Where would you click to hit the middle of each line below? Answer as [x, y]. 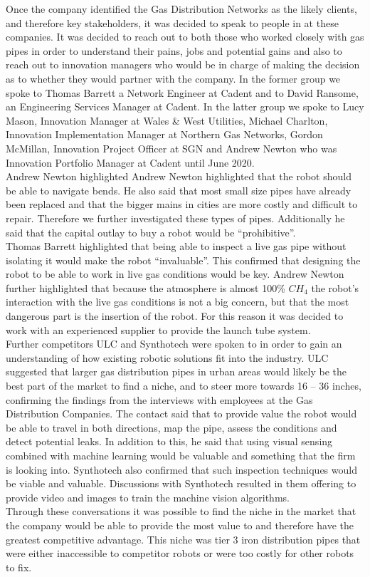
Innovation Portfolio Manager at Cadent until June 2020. [130, 162]
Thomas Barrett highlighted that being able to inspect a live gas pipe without [176, 246]
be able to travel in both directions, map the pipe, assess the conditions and [171, 427]
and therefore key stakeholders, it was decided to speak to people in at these [172, 22]
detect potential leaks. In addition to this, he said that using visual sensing [169, 441]
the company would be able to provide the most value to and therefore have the [180, 525]
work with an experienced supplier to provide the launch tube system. [158, 329]
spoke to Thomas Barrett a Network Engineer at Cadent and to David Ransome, [182, 92]
